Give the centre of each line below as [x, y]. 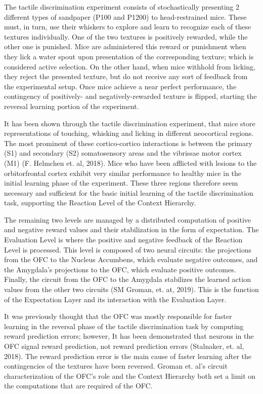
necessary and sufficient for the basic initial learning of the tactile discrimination [129, 192]
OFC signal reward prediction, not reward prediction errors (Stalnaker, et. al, [124, 346]
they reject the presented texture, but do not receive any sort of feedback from [126, 76]
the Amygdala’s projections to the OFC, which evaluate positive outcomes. [120, 269]
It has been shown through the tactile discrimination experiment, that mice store [130, 123]
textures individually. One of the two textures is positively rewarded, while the [126, 36]
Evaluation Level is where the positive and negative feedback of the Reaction [123, 240]
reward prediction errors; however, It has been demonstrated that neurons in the [129, 336]
